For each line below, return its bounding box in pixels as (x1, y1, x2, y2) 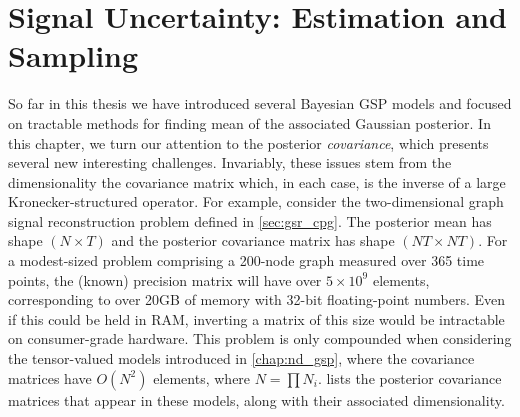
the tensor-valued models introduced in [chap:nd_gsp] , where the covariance (8, 348, 475, 369)
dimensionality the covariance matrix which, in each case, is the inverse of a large (8, 171, 506, 192)
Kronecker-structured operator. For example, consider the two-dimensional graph (8, 191, 504, 212)
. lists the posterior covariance (317, 367, 502, 388)
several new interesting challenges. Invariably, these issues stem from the (8, 152, 452, 173)
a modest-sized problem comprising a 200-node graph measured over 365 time (8, 250, 485, 271)
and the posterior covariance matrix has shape (111, 230, 395, 251)
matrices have (8, 367, 92, 388)
